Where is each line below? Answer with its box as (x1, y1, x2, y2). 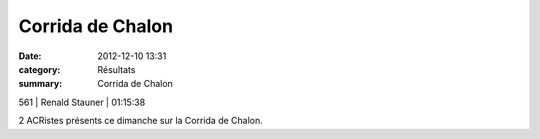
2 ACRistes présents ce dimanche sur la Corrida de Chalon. (18, 115, 264, 127)
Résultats (97, 63, 136, 75)
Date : (18, 50, 42, 62)
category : (18, 63, 61, 75)
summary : (18, 78, 63, 90)
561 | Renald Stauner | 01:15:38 (18, 96, 146, 108)
